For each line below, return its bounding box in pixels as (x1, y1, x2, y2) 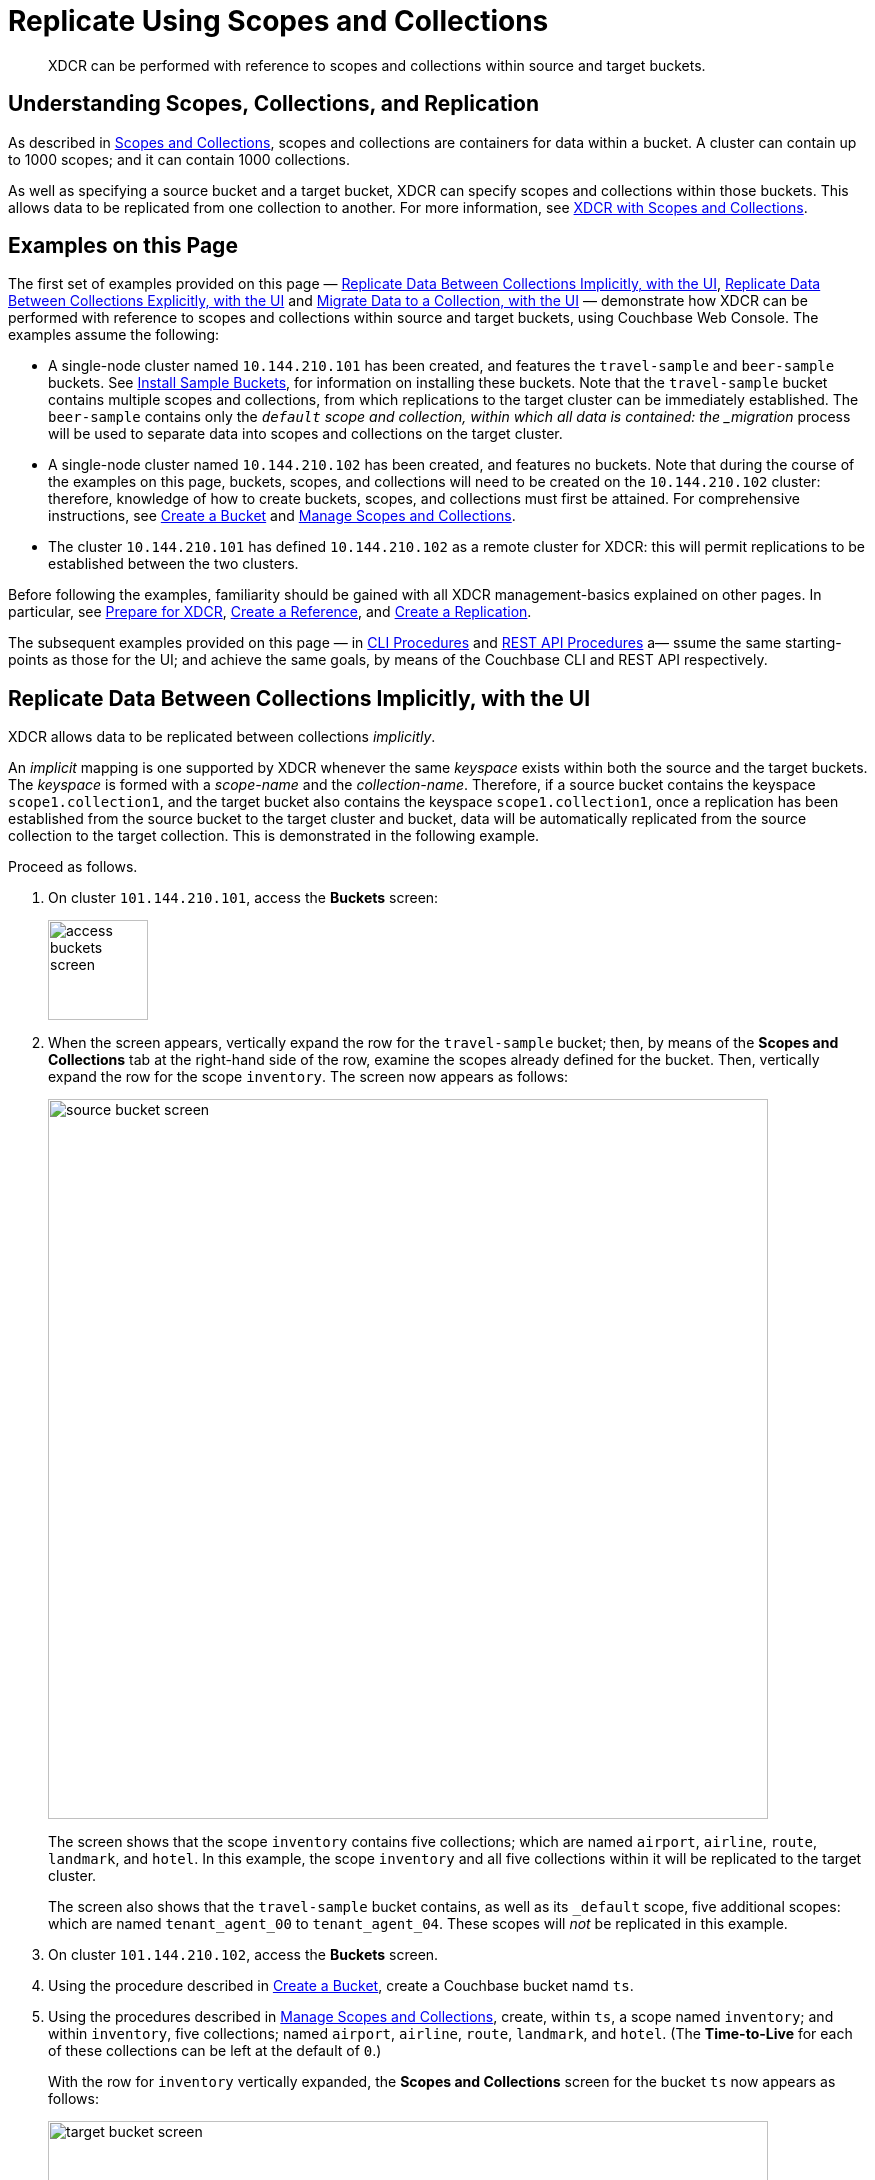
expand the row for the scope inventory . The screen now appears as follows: (48, 1068, 569, 1086)
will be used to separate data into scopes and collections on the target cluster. (48, 425, 563, 443)
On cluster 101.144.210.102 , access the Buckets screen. (48, 1946, 439, 1964)
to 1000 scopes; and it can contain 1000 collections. (8, 150, 351, 168)
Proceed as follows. (8, 858, 138, 876)
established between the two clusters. (48, 555, 299, 573)
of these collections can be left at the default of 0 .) (48, 2042, 382, 2060)
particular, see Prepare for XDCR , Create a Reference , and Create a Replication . (8, 603, 532, 621)
